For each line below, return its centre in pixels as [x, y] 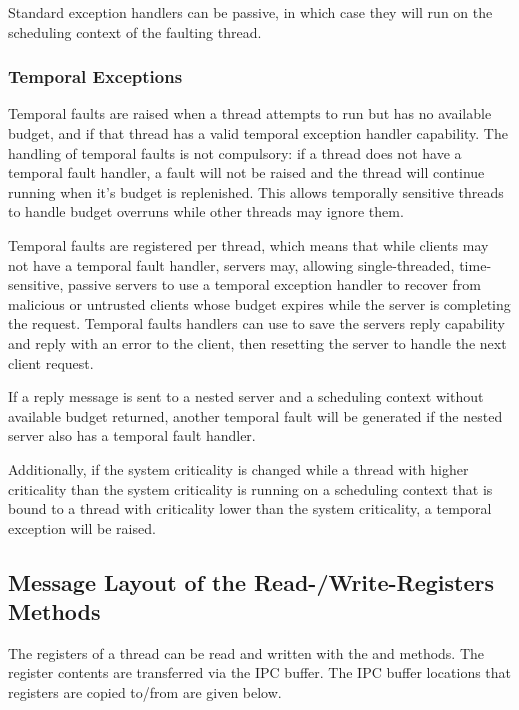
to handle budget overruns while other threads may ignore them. [206, 211]
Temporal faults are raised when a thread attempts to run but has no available [250, 113]
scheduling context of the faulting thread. [135, 31]
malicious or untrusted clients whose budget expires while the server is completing [259, 303]
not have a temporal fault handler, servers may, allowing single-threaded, [231, 264]
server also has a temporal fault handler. [132, 435]
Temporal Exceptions [95, 76]
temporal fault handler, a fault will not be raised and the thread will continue [246, 172]
